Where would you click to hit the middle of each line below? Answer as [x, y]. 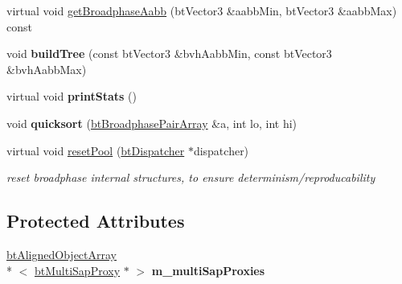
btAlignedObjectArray [62, 254]
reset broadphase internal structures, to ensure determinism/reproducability [191, 177]
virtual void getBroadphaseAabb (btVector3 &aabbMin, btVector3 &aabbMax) [202, 10]
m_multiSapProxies [208, 270]
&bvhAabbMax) [47, 69]
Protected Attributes [96, 221]
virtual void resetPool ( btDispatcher [96, 150]
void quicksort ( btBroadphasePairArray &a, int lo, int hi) [152, 123]
